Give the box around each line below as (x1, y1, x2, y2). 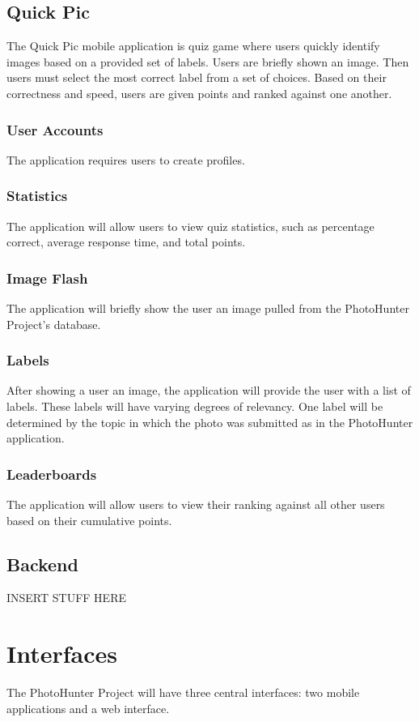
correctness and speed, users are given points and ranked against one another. (6, 84, 392, 101)
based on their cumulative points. (6, 511, 172, 528)
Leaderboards (6, 464, 97, 484)
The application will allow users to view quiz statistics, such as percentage (6, 217, 375, 234)
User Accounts (6, 119, 104, 139)
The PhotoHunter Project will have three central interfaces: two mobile (6, 684, 360, 701)
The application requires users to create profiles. (6, 151, 245, 168)
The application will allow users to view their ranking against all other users (6, 496, 385, 513)
